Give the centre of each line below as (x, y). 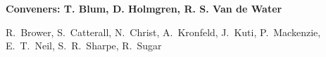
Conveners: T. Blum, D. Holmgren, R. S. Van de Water (144, 8)
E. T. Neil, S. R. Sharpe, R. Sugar (84, 46)
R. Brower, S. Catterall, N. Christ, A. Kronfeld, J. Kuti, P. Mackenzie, (163, 32)
